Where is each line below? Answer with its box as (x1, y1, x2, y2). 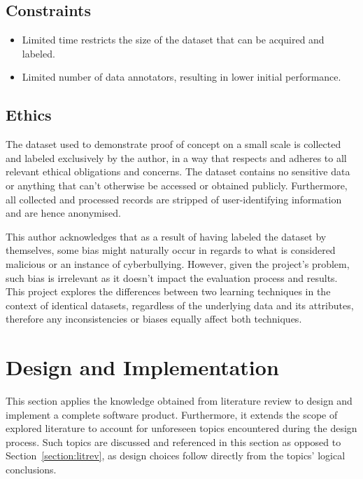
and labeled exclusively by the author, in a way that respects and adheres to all (6, 150, 347, 165)
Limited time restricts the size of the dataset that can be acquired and (22, 32, 325, 47)
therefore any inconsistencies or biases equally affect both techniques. (6, 311, 302, 326)
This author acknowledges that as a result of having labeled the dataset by (6, 229, 327, 243)
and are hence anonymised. (6, 205, 122, 220)
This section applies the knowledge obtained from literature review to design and (6, 393, 353, 408)
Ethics (6, 104, 52, 126)
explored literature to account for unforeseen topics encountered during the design (6, 421, 357, 436)
